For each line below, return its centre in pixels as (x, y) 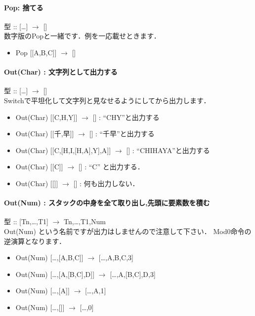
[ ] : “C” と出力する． (111, 167)
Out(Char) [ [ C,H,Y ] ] (46, 117)
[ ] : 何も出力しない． (106, 183)
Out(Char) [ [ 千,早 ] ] (45, 134)
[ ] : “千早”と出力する (122, 134)
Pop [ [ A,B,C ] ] (36, 52)
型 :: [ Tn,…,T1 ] (26, 221)
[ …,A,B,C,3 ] (116, 257)
